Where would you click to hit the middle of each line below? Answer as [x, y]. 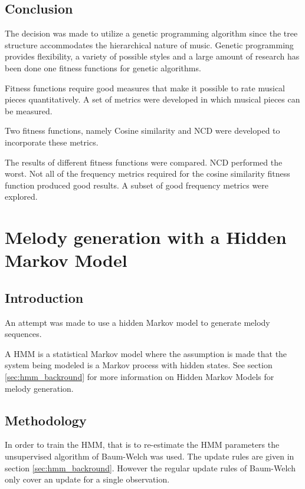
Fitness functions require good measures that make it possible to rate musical [145, 87]
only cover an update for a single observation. [87, 479]
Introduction [44, 297]
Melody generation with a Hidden [146, 237]
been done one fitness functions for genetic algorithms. [103, 67]
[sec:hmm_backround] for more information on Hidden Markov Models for [140, 377]
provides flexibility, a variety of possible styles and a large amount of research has [152, 56]
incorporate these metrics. [52, 142]
